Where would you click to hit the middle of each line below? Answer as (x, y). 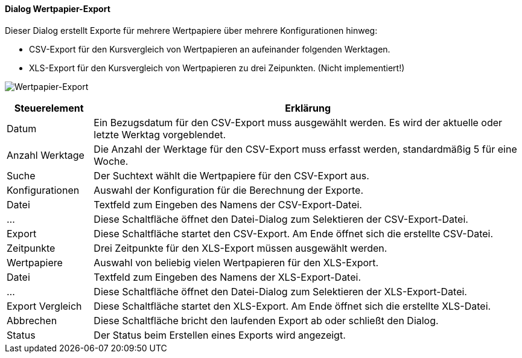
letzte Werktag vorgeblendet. (160, 134)
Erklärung (308, 108)
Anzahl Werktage (46, 155)
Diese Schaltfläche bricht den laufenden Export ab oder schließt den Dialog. (266, 320)
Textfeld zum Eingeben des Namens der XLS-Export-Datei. (227, 277)
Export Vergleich (44, 306)
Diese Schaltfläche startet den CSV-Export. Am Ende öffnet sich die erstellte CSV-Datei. (294, 233)
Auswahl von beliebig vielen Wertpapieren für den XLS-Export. (236, 262)
